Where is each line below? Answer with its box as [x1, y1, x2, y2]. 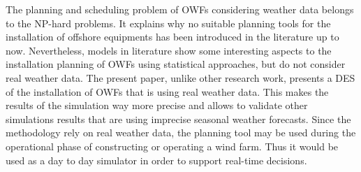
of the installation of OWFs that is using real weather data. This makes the [6, 84, 329, 99]
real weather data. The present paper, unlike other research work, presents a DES [6, 70, 355, 85]
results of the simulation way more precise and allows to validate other [6, 98, 308, 113]
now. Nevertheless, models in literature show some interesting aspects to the [6, 43, 332, 57]
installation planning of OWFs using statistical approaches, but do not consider [6, 57, 346, 71]
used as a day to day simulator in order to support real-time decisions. [6, 152, 307, 167]
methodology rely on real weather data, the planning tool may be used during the [6, 125, 356, 140]
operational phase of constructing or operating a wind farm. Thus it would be [6, 138, 339, 153]
